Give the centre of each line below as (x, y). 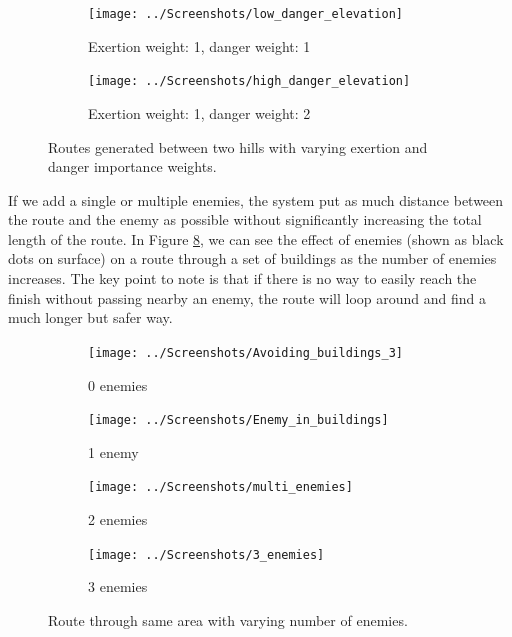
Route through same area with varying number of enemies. (228, 619)
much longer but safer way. (90, 317)
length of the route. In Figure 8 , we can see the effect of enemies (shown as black (256, 238)
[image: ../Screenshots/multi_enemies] (220, 487)
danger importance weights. (132, 166)
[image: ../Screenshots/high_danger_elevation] (249, 81)
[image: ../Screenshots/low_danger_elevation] (245, 14)
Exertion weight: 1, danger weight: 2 (199, 112)
